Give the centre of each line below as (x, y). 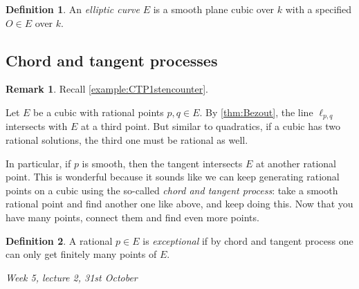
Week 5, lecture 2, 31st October (72, 277)
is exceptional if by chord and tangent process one (248, 240)
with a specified (319, 9)
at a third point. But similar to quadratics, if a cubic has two (210, 126)
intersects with (37, 126)
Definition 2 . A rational (59, 240)
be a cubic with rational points (99, 112)
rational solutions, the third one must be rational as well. (127, 140)
